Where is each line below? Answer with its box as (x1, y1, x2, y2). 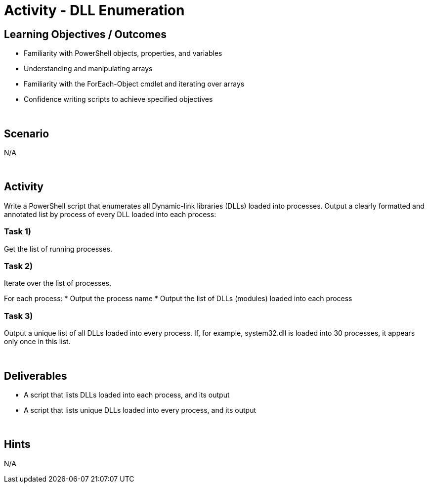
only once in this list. (4, 337, 71, 346)
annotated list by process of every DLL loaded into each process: (4, 210, 216, 219)
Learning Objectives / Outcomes (4, 28, 167, 41)
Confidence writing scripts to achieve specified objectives (24, 95, 213, 104)
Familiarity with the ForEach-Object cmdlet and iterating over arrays (24, 80, 245, 89)
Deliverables (4, 369, 67, 382)
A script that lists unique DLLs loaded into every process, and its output (24, 405, 257, 414)
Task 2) (4, 261, 33, 271)
